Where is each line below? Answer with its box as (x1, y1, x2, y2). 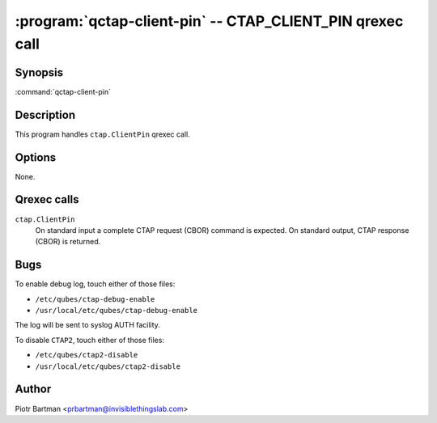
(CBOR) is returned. (35, 237, 101, 247)
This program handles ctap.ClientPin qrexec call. (15, 129, 190, 139)
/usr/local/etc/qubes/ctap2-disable (35, 362, 181, 371)
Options (15, 150, 57, 164)
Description (15, 108, 76, 121)
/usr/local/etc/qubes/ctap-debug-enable (35, 306, 198, 315)
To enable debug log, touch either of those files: (15, 279, 176, 289)
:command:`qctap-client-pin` (15, 87, 112, 96)
